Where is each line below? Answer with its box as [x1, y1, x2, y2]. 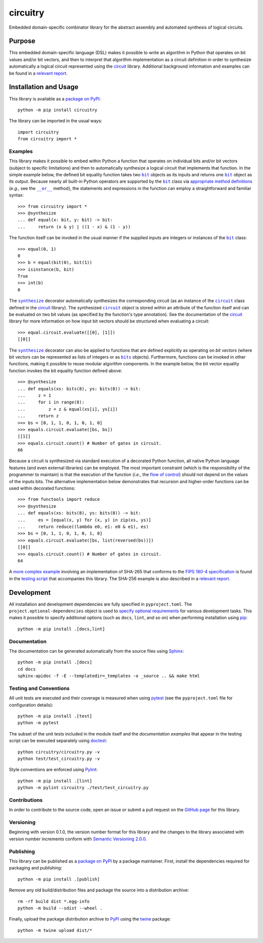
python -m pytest [18, 720, 59, 726]
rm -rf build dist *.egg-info [18, 899, 90, 904]
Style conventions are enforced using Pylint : [9, 767, 98, 773]
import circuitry [18, 129, 59, 135]
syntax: [9, 192, 24, 198]
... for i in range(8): [18, 399, 85, 405]
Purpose [9, 37, 36, 45]
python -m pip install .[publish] [18, 876, 100, 882]
